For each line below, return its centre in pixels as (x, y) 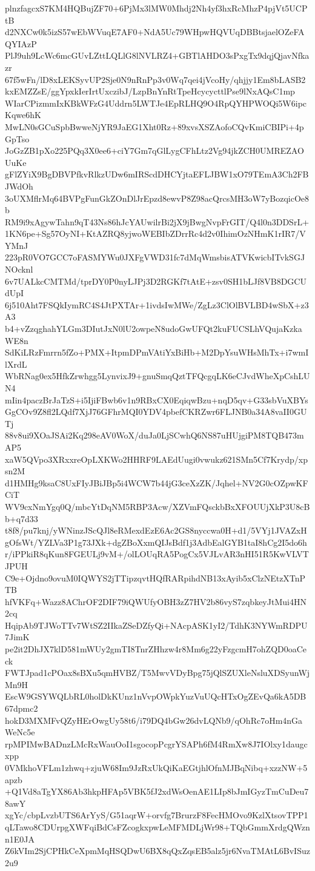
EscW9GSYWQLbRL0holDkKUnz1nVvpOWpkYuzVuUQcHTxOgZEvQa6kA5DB (156, 696)
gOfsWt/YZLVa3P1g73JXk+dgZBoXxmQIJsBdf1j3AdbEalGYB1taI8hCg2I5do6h (156, 542)
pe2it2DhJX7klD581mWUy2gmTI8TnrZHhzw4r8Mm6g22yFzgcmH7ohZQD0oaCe (156, 649)
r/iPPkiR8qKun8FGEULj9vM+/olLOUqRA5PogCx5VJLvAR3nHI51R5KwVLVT (157, 554)
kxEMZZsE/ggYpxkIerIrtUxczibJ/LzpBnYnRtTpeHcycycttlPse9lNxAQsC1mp (150, 91)
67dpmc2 (22, 708)
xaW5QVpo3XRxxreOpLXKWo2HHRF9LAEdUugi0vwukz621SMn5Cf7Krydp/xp (156, 459)
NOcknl (19, 269)
